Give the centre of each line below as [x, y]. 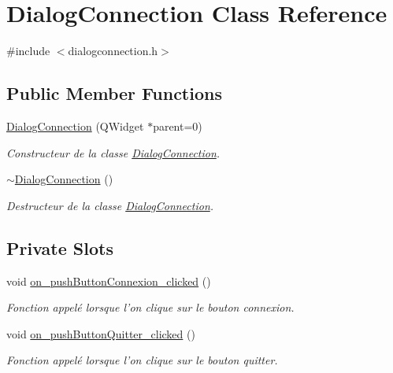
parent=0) [178, 126]
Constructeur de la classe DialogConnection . [113, 152]
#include [28, 51]
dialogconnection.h [113, 51]
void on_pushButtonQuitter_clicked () [101, 333]
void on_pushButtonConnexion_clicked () [109, 281]
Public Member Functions [114, 93]
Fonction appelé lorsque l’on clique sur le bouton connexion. [150, 307]
